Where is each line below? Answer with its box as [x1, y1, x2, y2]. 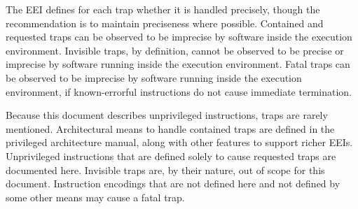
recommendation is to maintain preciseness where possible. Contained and [6, 15, 324, 30]
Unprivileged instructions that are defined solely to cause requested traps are [6, 148, 336, 163]
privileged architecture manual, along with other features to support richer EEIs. [6, 135, 353, 150]
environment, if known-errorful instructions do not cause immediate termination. [6, 84, 352, 99]
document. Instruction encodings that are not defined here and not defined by [6, 176, 340, 191]
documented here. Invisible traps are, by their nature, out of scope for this [6, 162, 325, 177]
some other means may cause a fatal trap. [6, 189, 185, 204]
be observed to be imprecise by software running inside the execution [6, 70, 302, 85]
